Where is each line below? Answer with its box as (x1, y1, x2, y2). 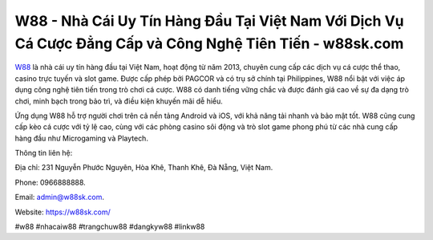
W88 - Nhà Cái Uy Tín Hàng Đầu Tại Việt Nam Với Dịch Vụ (14, 12, 404, 30)
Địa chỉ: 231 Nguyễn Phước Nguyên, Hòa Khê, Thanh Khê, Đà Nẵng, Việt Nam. (14, 163, 273, 173)
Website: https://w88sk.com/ (14, 207, 111, 217)
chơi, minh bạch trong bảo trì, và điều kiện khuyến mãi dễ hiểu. (14, 96, 224, 106)
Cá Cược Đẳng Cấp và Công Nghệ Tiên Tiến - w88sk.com (14, 35, 404, 52)
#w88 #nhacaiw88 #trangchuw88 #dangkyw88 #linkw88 (14, 222, 205, 232)
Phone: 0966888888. (14, 177, 86, 187)
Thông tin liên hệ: (14, 148, 73, 158)
